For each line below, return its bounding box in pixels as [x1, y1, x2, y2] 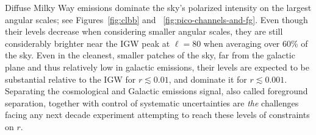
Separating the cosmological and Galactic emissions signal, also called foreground [5, 85, 308, 97]
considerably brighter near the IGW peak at [5, 36, 170, 49]
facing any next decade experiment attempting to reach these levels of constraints [5, 108, 310, 121]
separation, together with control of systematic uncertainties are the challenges [5, 96, 299, 109]
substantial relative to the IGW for [5, 72, 136, 85]
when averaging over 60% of [203, 36, 308, 49]
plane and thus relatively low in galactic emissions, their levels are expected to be [5, 60, 310, 73]
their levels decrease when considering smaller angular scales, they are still [5, 25, 283, 38]
